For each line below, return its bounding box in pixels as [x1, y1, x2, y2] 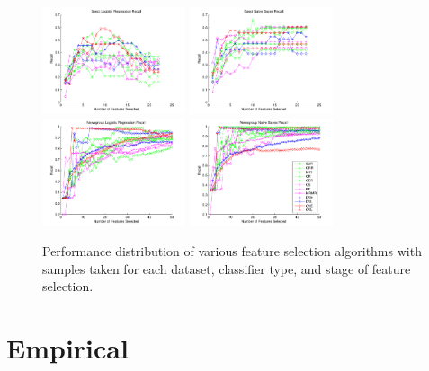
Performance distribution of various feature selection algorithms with [42, 242, 422, 261]
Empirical [6, 330, 129, 367]
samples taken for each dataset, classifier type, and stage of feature [42, 259, 411, 278]
